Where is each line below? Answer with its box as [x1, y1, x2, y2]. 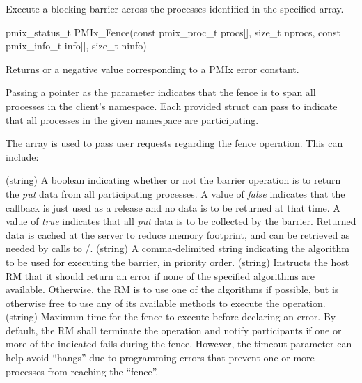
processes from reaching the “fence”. [6, 364, 159, 378]
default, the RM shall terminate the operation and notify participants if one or [6, 322, 342, 337]
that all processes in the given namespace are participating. [6, 112, 259, 127]
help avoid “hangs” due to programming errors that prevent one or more [6, 350, 315, 365]
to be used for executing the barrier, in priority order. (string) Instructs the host [6, 254, 349, 269]
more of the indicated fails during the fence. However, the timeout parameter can [6, 336, 352, 351]
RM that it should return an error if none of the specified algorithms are [6, 268, 315, 283]
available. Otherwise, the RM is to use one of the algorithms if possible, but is [6, 282, 339, 297]
